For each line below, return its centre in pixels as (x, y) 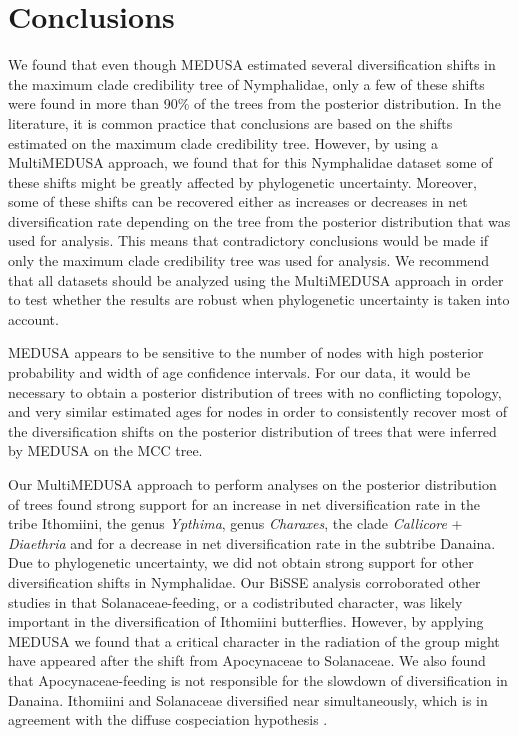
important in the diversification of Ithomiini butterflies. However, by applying (246, 621)
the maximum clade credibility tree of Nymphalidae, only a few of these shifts (246, 83)
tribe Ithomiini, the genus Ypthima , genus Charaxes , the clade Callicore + (235, 523)
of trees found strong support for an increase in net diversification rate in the (244, 503)
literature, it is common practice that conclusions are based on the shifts (230, 122)
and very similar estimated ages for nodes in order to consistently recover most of (257, 411)
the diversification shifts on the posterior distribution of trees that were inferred (252, 430)
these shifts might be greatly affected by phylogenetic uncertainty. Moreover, (242, 181)
